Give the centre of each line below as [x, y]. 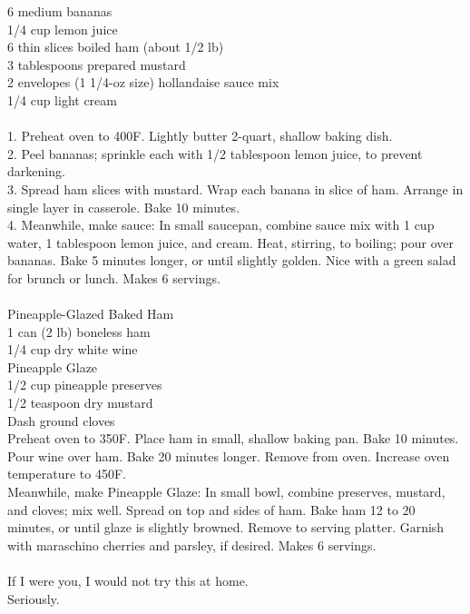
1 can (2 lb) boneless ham [79, 331]
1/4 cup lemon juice [63, 29]
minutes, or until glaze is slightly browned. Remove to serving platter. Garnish [226, 527]
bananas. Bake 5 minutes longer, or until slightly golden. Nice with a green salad [232, 260]
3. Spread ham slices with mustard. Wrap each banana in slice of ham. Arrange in [235, 188]
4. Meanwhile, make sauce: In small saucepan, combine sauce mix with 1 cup [221, 225]
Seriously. [34, 598]
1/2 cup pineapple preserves [85, 385]
